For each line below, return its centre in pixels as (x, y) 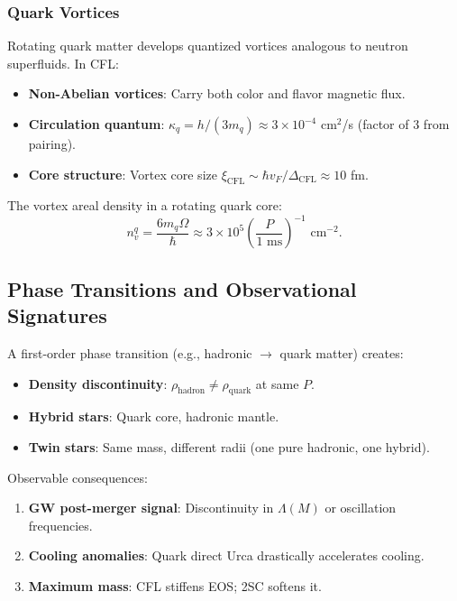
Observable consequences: (78, 477)
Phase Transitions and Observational (182, 288)
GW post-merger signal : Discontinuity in (151, 508)
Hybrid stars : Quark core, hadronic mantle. (154, 416)
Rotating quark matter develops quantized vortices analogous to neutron (208, 46)
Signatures (57, 315)
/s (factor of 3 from (396, 124)
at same (277, 383)
